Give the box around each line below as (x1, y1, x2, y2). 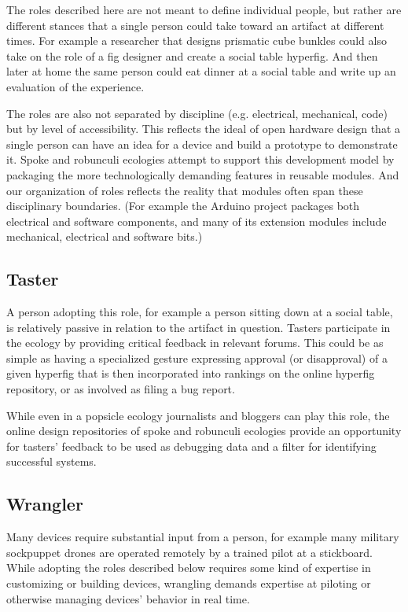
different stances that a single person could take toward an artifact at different (6, 17, 384, 33)
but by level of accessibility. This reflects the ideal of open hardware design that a (6, 120, 400, 137)
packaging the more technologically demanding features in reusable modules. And (6, 166, 399, 182)
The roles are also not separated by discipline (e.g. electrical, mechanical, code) (6, 105, 388, 121)
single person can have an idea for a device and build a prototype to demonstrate (6, 135, 398, 152)
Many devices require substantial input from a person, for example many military (6, 529, 399, 545)
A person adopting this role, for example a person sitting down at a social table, (6, 304, 393, 320)
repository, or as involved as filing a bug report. (6, 381, 235, 397)
